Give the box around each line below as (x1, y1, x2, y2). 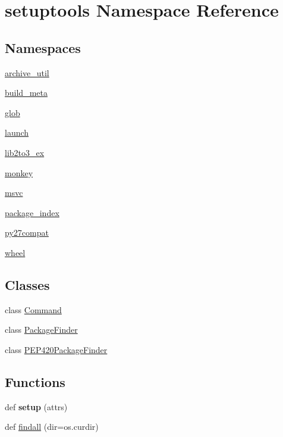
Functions (5, 372, 65, 391)
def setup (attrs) (5, 400, 68, 413)
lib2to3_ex (5, 146, 45, 158)
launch (5, 126, 29, 139)
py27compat (5, 226, 49, 239)
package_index (5, 206, 59, 218)
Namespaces (5, 38, 81, 57)
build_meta (5, 86, 48, 99)
